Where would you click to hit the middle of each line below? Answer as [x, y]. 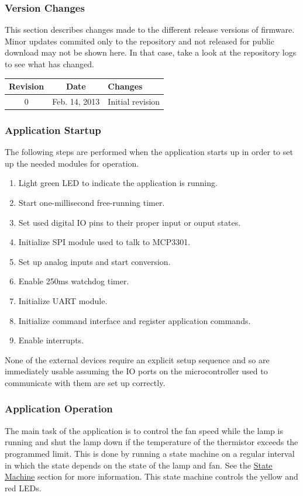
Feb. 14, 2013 [76, 101]
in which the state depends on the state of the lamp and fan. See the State [139, 465]
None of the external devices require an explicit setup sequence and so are [137, 359]
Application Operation [59, 409]
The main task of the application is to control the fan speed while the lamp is [144, 430]
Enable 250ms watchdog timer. [74, 281]
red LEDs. [23, 488]
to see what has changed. [49, 64]
